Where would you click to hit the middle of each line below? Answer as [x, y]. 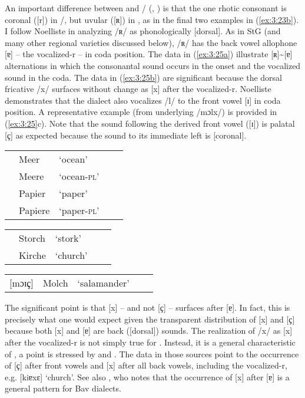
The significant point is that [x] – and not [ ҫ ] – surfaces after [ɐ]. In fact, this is [147, 307]
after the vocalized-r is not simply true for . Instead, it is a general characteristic [150, 342]
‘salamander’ [103, 283]
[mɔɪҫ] [21, 283]
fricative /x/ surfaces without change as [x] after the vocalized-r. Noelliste [138, 89]
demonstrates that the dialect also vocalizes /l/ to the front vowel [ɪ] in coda [143, 100]
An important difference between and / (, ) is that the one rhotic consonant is [146, 8]
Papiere [34, 210]
